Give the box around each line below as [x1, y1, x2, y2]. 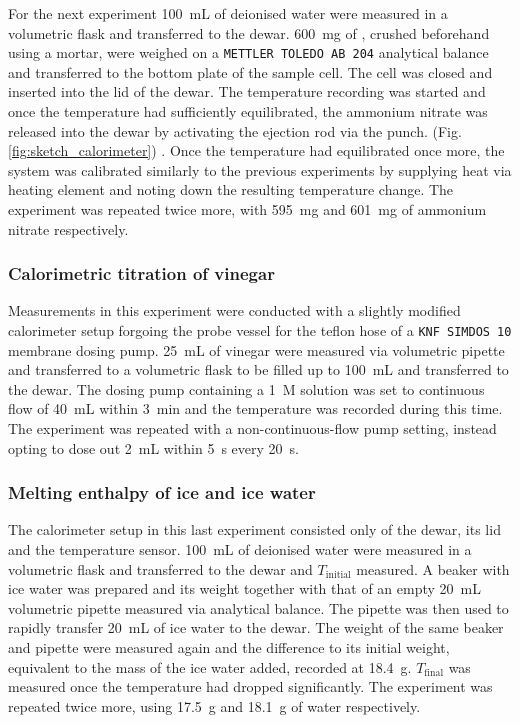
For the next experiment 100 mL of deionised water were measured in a [8, 3, 448, 23]
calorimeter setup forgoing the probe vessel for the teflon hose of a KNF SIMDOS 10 [8, 320, 512, 340]
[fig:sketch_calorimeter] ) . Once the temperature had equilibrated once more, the [8, 140, 505, 161]
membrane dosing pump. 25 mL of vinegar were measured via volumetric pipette [8, 339, 505, 360]
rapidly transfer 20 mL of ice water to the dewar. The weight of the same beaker [8, 617, 504, 638]
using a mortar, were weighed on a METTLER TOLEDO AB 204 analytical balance [8, 42, 489, 63]
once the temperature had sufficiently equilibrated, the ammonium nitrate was [8, 101, 488, 122]
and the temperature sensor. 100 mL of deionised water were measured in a [8, 539, 472, 560]
